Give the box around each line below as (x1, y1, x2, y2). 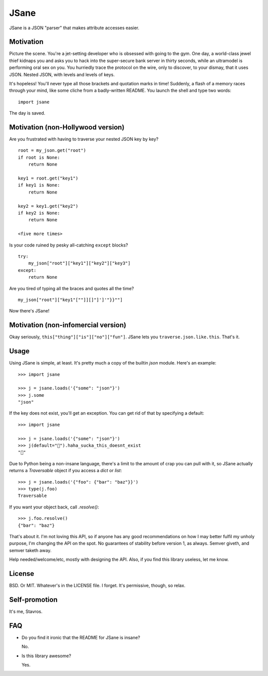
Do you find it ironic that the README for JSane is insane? (21, 634, 140, 640)
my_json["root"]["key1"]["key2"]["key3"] (28, 260, 131, 266)
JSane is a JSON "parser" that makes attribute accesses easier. (9, 25, 139, 31)
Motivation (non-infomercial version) (9, 321, 127, 329)
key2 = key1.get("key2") (18, 203, 78, 209)
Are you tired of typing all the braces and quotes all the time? (9, 285, 134, 291)
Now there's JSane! (9, 308, 50, 314)
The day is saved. (9, 110, 46, 116)
